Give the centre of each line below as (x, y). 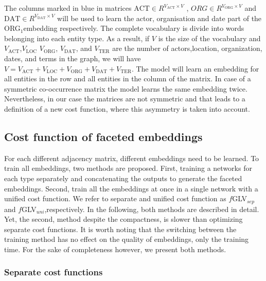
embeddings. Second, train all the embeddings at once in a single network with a (131, 188)
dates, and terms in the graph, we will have (73, 58)
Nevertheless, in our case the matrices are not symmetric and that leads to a (125, 99)
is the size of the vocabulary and (209, 38)
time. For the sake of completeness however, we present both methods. (115, 249)
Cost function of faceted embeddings (103, 136)
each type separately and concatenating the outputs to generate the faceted (123, 178)
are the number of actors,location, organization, (187, 48)
